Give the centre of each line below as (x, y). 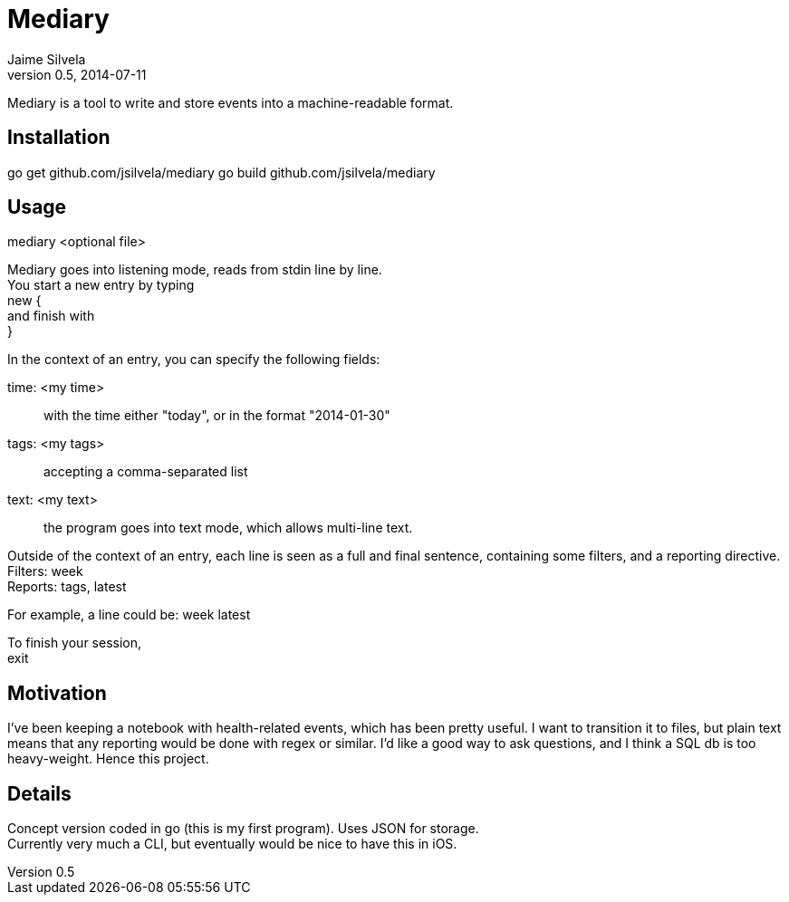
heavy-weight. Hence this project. (108, 759)
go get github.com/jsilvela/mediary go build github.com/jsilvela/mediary (221, 172)
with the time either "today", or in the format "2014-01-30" (217, 416)
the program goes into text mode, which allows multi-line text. (228, 528)
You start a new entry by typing (101, 285)
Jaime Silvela (47, 59)
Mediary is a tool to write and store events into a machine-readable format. (231, 102)
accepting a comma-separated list (146, 472)
